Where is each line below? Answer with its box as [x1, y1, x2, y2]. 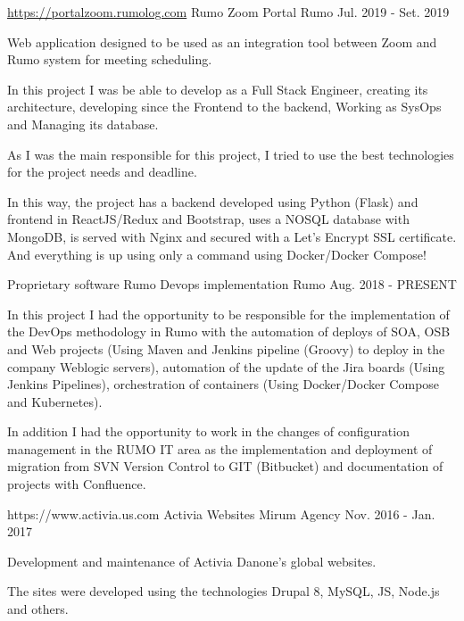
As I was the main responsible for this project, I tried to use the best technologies [7, 145, 454, 163]
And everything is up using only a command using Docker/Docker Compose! [7, 244, 427, 263]
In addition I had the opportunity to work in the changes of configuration [7, 422, 410, 441]
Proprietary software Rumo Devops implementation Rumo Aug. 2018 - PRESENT [7, 275, 457, 294]
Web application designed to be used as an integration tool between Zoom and [7, 32, 437, 51]
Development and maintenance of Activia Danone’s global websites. [7, 551, 377, 570]
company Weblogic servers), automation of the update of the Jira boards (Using [7, 357, 445, 376]
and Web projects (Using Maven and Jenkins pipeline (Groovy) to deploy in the [7, 339, 445, 358]
